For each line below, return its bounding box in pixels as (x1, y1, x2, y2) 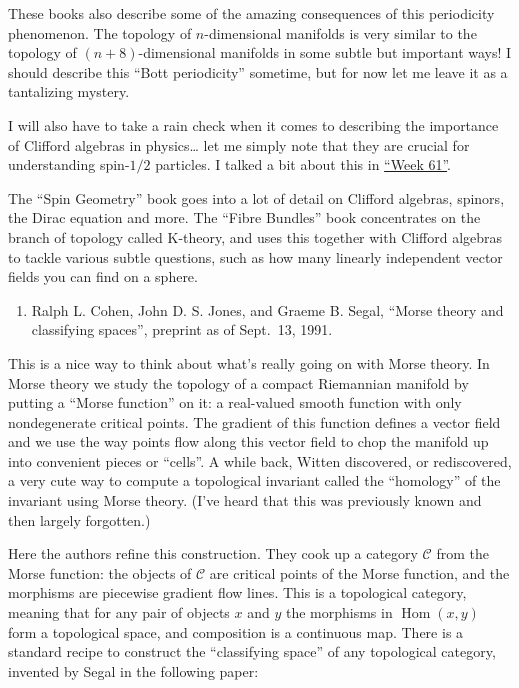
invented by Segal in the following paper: (8, 660, 259, 681)
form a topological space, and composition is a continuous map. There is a (8, 621, 464, 642)
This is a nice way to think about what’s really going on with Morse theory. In (8, 352, 490, 373)
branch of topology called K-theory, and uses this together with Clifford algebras (8, 226, 503, 247)
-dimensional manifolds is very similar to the (204, 22, 477, 43)
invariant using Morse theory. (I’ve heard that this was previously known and (8, 490, 482, 511)
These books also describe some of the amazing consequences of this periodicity (8, 3, 495, 23)
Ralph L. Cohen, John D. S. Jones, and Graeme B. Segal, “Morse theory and (31, 299, 504, 320)
